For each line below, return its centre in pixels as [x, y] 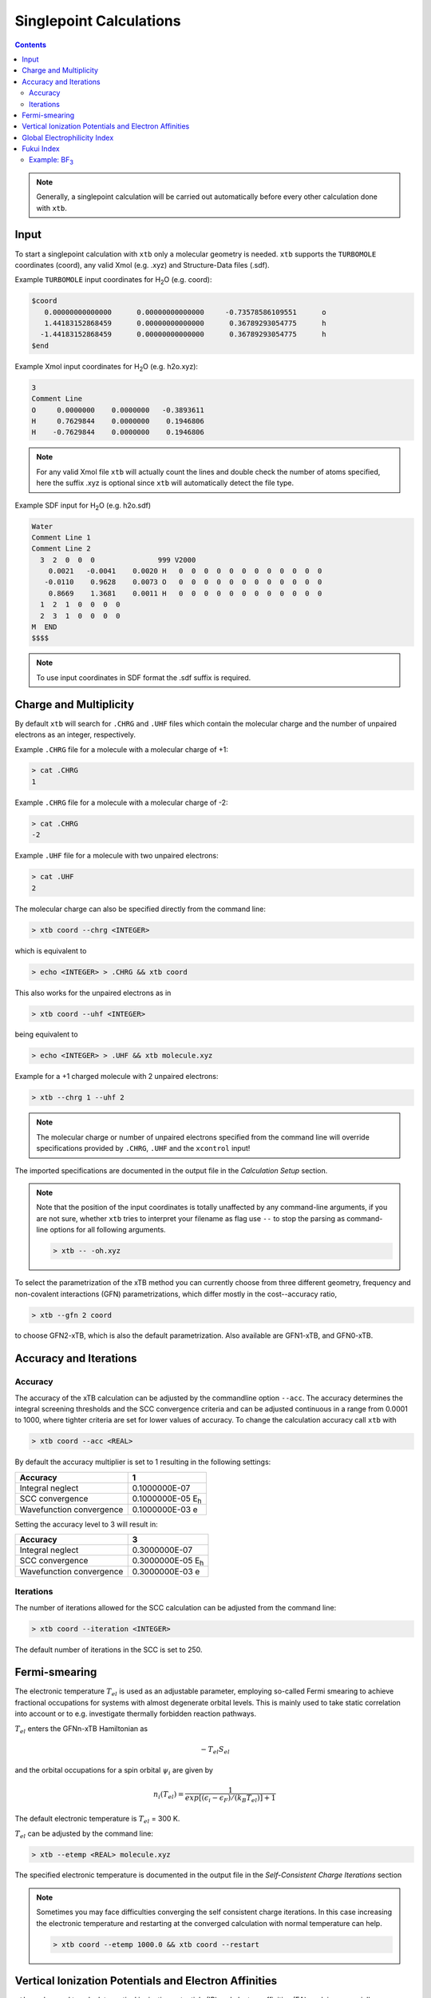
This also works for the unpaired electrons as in [93, 993]
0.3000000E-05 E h [168, 1562]
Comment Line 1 [61, 537]
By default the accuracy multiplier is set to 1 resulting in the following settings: [143, 1462]
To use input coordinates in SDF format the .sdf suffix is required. [144, 677]
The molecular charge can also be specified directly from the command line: [140, 909]
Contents [31, 45]
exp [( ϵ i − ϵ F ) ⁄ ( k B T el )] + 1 [230, 1798]
